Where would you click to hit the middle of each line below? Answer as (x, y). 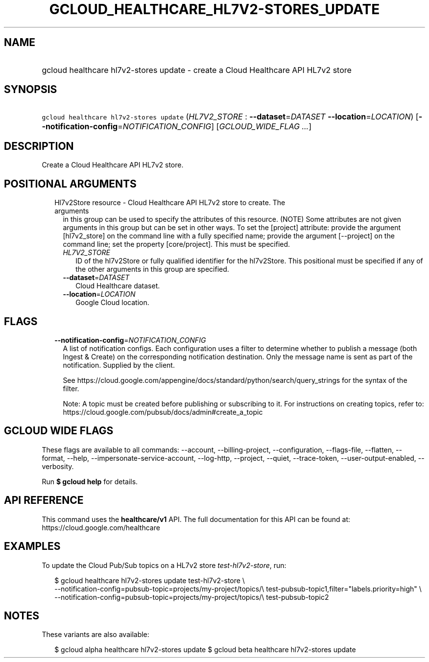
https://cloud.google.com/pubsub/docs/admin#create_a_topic (163, 412)
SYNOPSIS (31, 90)
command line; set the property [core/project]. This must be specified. (177, 244)
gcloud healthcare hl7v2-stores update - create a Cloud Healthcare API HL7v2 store (197, 70)
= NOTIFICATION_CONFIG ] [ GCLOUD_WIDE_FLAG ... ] (215, 127)
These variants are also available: (95, 635)
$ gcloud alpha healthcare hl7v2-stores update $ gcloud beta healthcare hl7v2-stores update (205, 650)
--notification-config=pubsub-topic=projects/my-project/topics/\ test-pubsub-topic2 (192, 597)
